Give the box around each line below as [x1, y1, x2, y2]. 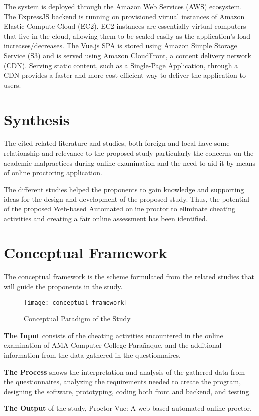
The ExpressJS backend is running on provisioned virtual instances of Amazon [4, 11, 245, 21]
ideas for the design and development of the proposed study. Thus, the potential [4, 194, 249, 204]
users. [4, 79, 21, 90]
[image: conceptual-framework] [24, 299, 128, 306]
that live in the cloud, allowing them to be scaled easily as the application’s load [4, 30, 251, 41]
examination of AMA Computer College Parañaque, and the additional [4, 340, 222, 350]
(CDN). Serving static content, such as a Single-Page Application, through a [4, 60, 238, 70]
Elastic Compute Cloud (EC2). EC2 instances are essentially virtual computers [4, 21, 246, 31]
